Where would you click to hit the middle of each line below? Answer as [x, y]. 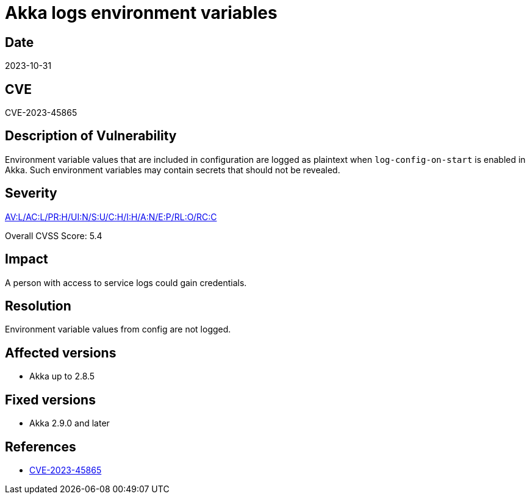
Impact [27, 259]
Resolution [38, 306]
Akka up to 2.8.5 [62, 376]
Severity [31, 193]
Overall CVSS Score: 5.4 [54, 235]
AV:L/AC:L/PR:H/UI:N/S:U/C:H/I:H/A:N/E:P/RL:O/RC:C [111, 217]
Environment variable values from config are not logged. [118, 329]
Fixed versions [50, 400]
